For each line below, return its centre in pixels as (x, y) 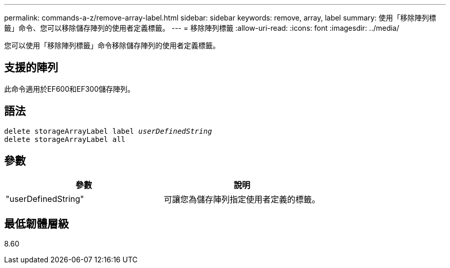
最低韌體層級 (36, 223)
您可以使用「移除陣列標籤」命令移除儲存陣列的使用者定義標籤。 (112, 45)
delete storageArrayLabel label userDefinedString (108, 131)
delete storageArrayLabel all (65, 139)
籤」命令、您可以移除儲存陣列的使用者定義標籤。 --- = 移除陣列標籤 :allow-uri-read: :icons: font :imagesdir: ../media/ (202, 28)
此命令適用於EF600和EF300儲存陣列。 (70, 89)
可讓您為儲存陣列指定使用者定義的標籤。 (242, 199)
